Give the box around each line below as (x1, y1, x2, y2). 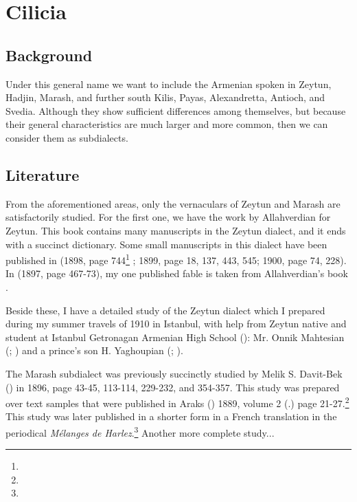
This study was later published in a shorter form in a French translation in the (5, 409, 337, 424)
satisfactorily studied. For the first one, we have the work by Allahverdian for (5, 210, 331, 224)
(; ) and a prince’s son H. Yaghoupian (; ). (5, 343, 183, 358)
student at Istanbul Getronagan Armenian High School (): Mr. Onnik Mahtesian (5, 329, 345, 344)
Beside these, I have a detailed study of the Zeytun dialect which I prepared (5, 303, 325, 317)
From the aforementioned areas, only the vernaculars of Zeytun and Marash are (5, 196, 341, 210)
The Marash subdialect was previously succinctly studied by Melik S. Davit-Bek (5, 366, 343, 380)
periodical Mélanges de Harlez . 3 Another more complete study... (5, 423, 275, 439)
